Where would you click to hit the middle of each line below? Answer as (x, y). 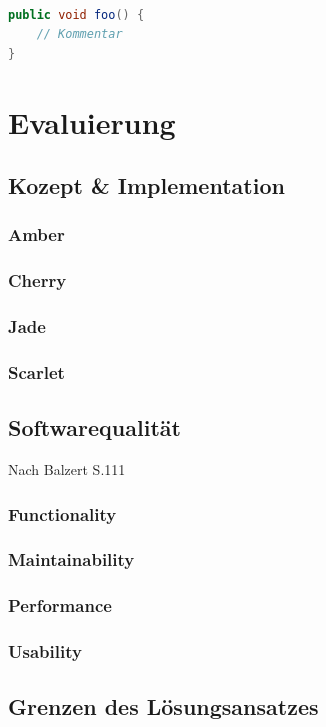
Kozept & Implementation (146, 185)
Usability (45, 651)
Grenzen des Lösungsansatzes (163, 706)
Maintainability (71, 559)
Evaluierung (92, 121)
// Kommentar (79, 34)
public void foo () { (76, 14)
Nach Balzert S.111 (67, 469)
